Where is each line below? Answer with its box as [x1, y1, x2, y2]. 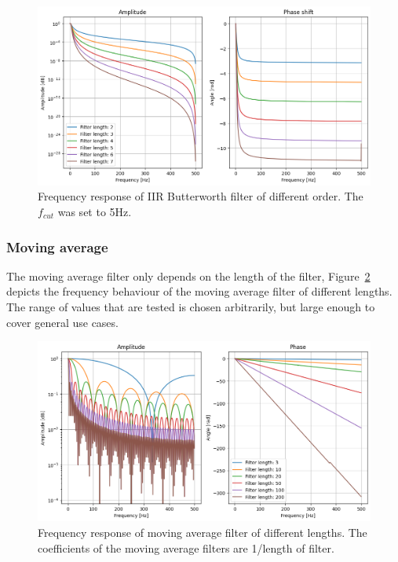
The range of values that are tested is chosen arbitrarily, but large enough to [6, 299, 375, 314]
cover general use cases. [6, 314, 119, 330]
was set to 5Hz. [57, 204, 132, 219]
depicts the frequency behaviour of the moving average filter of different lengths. [6, 283, 393, 299]
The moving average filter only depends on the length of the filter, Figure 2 [6, 267, 371, 284]
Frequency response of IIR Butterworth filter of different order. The [38, 188, 363, 204]
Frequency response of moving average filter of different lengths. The [38, 523, 367, 540]
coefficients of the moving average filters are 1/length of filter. [38, 539, 334, 556]
